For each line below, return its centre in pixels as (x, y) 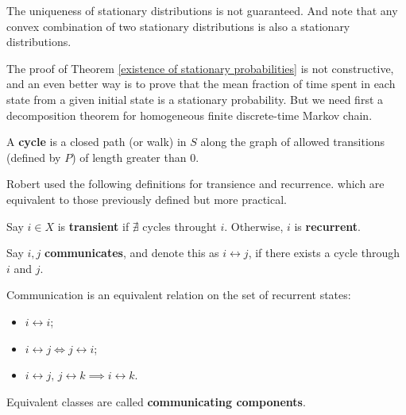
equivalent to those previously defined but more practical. (147, 199)
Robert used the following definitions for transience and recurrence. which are (195, 184)
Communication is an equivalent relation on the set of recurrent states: (179, 295)
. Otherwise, (254, 226)
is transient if (93, 226)
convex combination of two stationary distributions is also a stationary (178, 26)
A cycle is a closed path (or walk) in (97, 142)
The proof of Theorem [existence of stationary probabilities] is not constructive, (200, 68)
